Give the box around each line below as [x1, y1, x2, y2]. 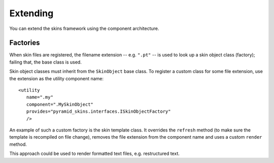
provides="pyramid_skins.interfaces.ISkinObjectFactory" [26, 109, 171, 114]
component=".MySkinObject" [26, 102, 94, 107]
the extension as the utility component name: [9, 75, 104, 81]
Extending [9, 8, 54, 19]
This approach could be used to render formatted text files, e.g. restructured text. [9, 150, 180, 157]
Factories [9, 39, 40, 47]
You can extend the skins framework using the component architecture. [9, 25, 159, 31]
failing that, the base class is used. [9, 59, 82, 65]
